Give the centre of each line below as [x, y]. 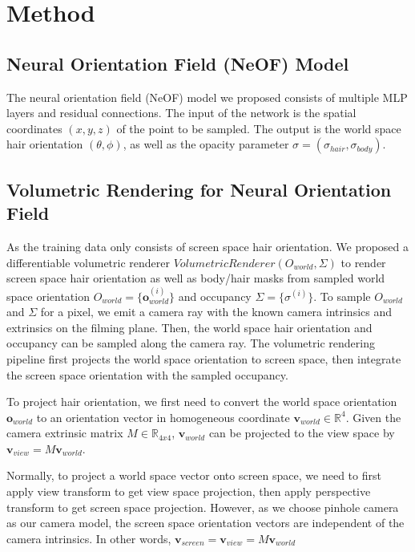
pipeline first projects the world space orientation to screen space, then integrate [204, 358]
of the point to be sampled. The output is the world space [259, 128]
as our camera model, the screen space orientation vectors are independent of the [205, 523]
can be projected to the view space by [302, 433]
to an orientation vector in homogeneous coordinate [163, 417]
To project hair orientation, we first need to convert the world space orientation [202, 402]
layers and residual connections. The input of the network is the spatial [181, 113]
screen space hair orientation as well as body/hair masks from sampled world [196, 278]
